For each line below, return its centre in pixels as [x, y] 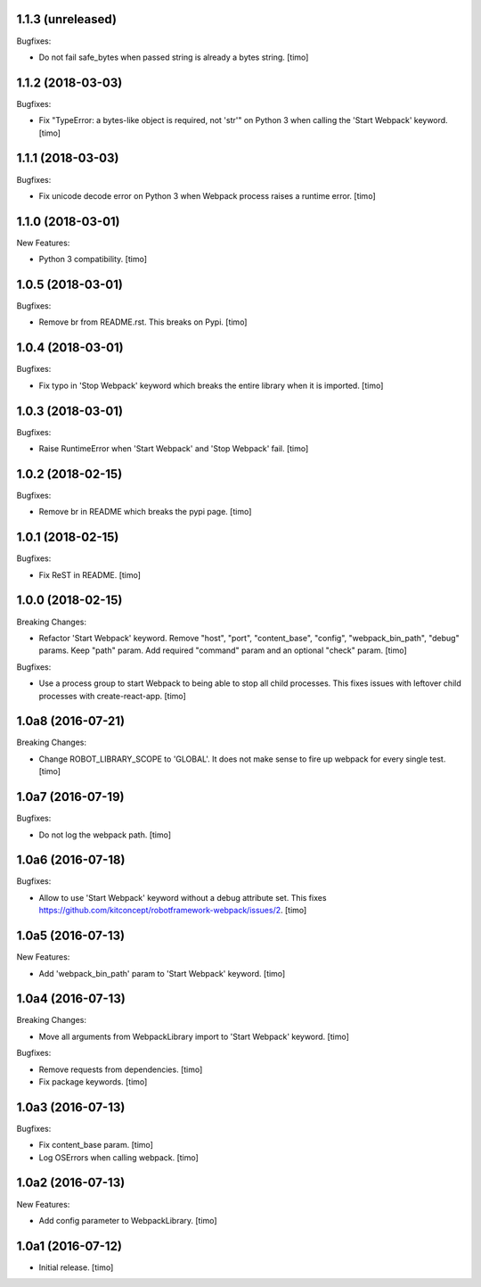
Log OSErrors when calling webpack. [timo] [119, 1157]
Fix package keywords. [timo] [93, 1081]
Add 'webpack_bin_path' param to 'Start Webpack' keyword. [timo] [162, 973]
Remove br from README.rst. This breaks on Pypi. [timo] [143, 322]
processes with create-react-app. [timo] [112, 696]
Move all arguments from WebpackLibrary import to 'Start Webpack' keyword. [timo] [194, 1036]
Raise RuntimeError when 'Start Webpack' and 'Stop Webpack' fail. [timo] [174, 449]
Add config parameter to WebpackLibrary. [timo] [128, 1220]
